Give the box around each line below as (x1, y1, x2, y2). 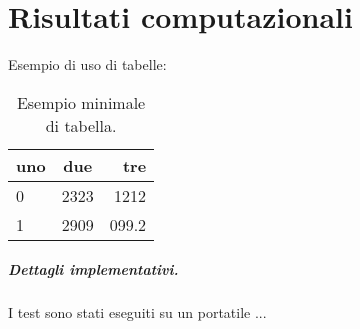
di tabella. (45, 113, 117, 137)
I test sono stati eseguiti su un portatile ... (8, 302, 267, 323)
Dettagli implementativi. (8, 259, 179, 280)
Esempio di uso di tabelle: (8, 54, 167, 75)
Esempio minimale (16, 90, 146, 114)
